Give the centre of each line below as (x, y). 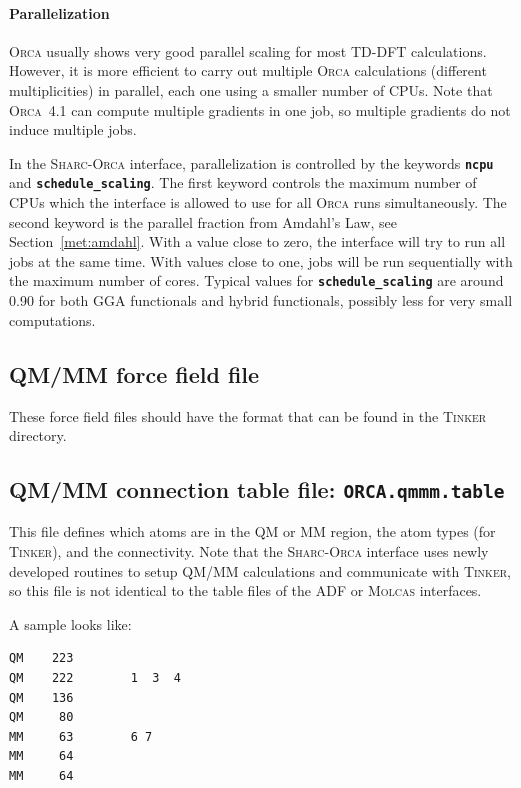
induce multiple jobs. (73, 129)
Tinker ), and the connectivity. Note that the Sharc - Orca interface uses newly (249, 551)
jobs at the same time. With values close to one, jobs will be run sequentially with (261, 260)
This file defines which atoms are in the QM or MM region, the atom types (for (252, 531)
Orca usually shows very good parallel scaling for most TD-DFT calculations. (248, 50)
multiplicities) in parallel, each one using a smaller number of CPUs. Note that (251, 89)
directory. (38, 435)
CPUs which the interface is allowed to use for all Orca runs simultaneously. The (258, 202)
